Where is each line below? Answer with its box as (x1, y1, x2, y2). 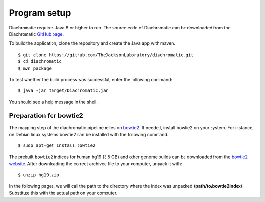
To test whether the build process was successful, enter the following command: (9, 76, 173, 82)
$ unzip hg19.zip (18, 172, 59, 178)
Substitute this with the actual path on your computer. (9, 190, 118, 196)
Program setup (9, 7, 71, 18)
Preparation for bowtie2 (9, 112, 83, 120)
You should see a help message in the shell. (9, 99, 98, 105)
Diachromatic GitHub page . (9, 31, 64, 37)
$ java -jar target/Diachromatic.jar (18, 88, 109, 93)
